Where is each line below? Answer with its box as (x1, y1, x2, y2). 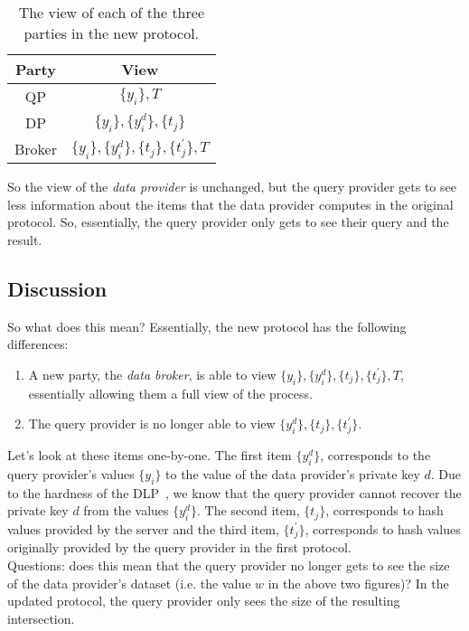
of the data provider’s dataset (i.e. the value (7, 573, 251, 592)
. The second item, (196, 501, 300, 520)
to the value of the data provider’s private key (165, 464, 420, 483)
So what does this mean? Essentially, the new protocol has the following (7, 316, 407, 335)
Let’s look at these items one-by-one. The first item (7, 445, 292, 464)
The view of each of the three (18, 2, 204, 23)
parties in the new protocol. (23, 23, 200, 43)
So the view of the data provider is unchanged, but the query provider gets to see (7, 177, 456, 195)
